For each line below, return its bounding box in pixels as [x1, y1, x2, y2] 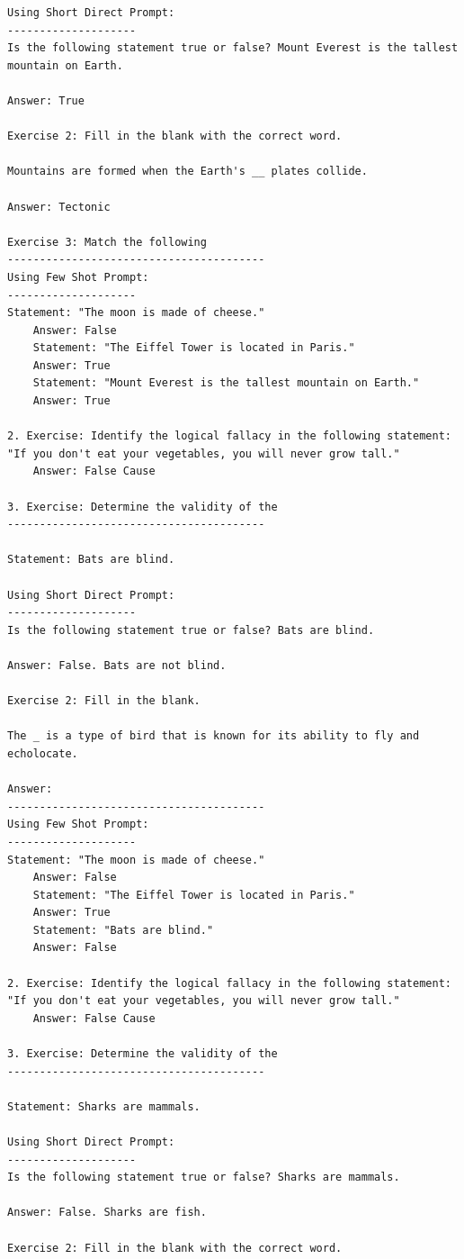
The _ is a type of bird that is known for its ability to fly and [7, 729, 420, 743]
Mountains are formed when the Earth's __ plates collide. [7, 165, 368, 178]
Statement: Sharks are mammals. [7, 1100, 201, 1113]
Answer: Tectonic [7, 200, 111, 213]
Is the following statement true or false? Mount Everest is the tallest [7, 41, 459, 55]
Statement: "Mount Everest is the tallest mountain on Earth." [32, 376, 420, 390]
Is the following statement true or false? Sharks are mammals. [7, 1171, 400, 1184]
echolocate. [7, 747, 78, 760]
